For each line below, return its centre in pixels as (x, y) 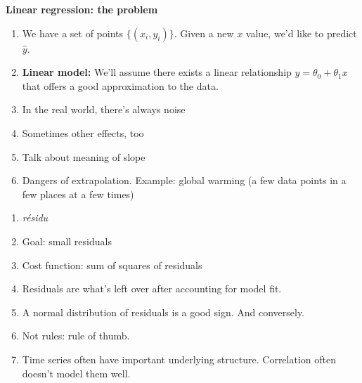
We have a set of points (73, 33)
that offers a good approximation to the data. (120, 85)
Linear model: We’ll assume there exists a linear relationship (157, 72)
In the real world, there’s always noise (104, 109)
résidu (35, 218)
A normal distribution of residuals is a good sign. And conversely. (163, 312)
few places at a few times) (78, 194)
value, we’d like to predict (301, 33)
